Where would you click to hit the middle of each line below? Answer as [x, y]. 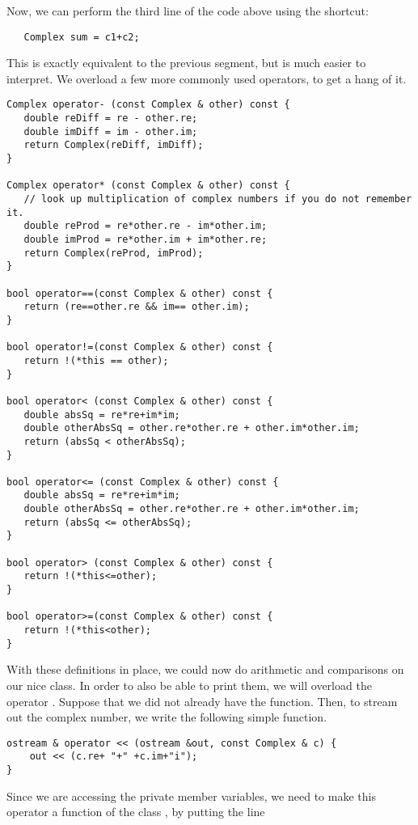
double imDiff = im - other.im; [111, 131]
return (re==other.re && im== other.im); [137, 307]
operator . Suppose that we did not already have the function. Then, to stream [202, 701]
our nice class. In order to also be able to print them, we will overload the [189, 685]
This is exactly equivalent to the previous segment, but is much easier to [186, 63]
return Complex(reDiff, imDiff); [114, 145]
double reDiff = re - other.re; [111, 118]
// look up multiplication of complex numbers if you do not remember [218, 199]
